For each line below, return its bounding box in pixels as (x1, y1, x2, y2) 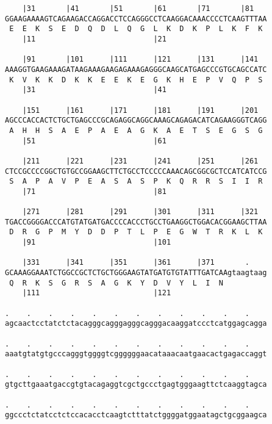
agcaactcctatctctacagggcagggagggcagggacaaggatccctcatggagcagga (5, 319, 267, 328)
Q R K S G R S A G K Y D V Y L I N (9, 278, 223, 287)
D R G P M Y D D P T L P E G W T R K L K (9, 228, 263, 237)
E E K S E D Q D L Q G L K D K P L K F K (9, 24, 263, 34)
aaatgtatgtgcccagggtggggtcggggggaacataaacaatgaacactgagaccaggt (5, 350, 267, 359)
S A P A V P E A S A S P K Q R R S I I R (9, 177, 263, 186)
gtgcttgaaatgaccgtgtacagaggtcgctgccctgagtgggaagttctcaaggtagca (5, 380, 267, 389)
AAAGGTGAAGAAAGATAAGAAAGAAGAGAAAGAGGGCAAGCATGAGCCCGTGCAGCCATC (5, 65, 267, 74)
